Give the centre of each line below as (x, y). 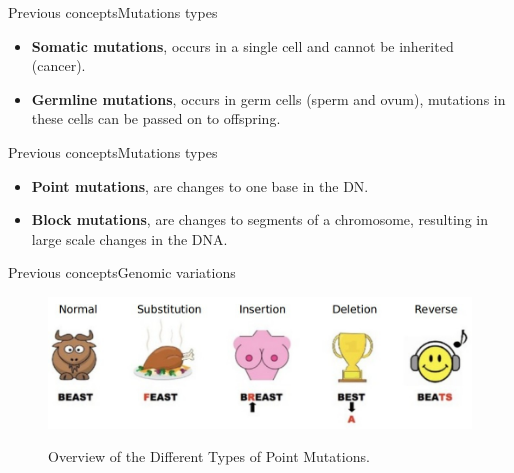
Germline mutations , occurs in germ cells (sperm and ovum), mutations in (268, 98)
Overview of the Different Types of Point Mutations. (209, 456)
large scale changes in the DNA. (129, 238)
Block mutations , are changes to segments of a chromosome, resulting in (259, 219)
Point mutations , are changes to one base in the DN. (200, 185)
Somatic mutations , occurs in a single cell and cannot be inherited (242, 45)
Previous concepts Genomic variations (122, 272)
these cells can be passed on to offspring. (156, 118)
